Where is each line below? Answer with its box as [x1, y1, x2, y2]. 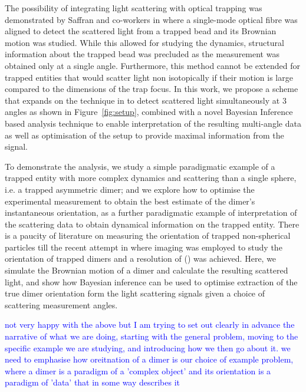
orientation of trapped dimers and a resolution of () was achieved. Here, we [5, 252, 277, 265]
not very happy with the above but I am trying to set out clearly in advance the [5, 318, 295, 331]
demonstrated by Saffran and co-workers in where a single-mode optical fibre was [5, 13, 298, 25]
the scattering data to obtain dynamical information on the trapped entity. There [5, 218, 300, 230]
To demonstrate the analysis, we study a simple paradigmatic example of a [5, 160, 275, 172]
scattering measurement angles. [5, 298, 118, 311]
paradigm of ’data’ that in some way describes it [5, 376, 180, 388]
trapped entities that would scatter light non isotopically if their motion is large [5, 71, 293, 83]
